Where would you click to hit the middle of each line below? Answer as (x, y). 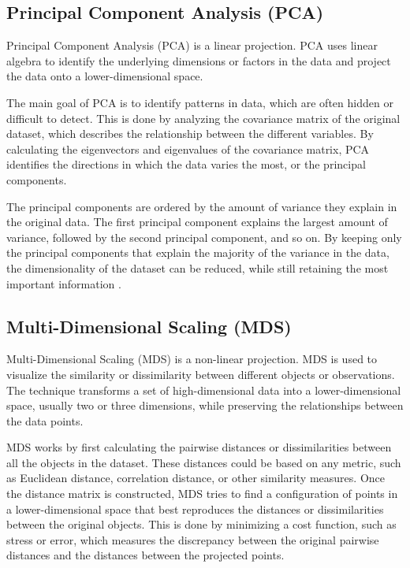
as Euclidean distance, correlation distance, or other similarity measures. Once (196, 478)
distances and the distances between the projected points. (145, 555)
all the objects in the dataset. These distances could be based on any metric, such (204, 462)
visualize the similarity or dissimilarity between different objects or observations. (201, 374)
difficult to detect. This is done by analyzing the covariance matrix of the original (203, 118)
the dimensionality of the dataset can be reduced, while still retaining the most (198, 267)
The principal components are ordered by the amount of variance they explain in (202, 206)
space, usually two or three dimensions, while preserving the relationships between (205, 405)
